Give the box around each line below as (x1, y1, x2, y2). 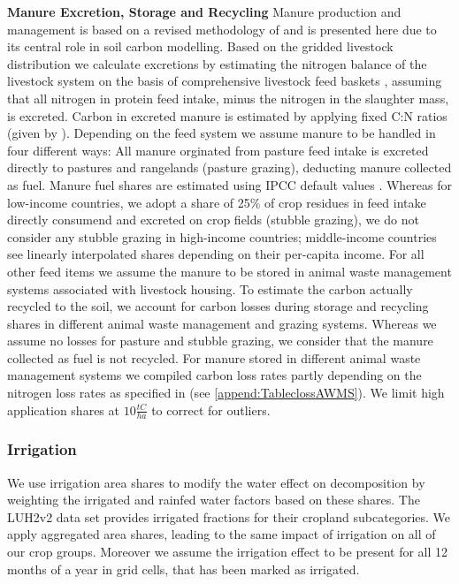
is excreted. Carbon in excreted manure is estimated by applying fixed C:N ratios (7, 106, 448, 125)
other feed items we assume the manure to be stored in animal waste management (7, 262, 452, 280)
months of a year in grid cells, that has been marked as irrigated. (7, 559, 360, 578)
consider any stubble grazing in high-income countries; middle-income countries (7, 227, 437, 246)
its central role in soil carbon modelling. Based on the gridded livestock (7, 37, 394, 56)
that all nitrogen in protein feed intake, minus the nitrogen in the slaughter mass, (7, 88, 449, 107)
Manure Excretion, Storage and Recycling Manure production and (7, 3, 402, 20)
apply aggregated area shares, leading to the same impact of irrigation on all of (7, 525, 436, 543)
